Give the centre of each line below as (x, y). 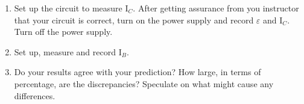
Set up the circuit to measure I (71, 8)
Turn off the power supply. (63, 32)
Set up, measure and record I (68, 51)
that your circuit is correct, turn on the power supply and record (134, 20)
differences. (35, 95)
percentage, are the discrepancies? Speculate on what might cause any (144, 83)
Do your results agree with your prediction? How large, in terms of (138, 72)
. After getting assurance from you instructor (216, 8)
